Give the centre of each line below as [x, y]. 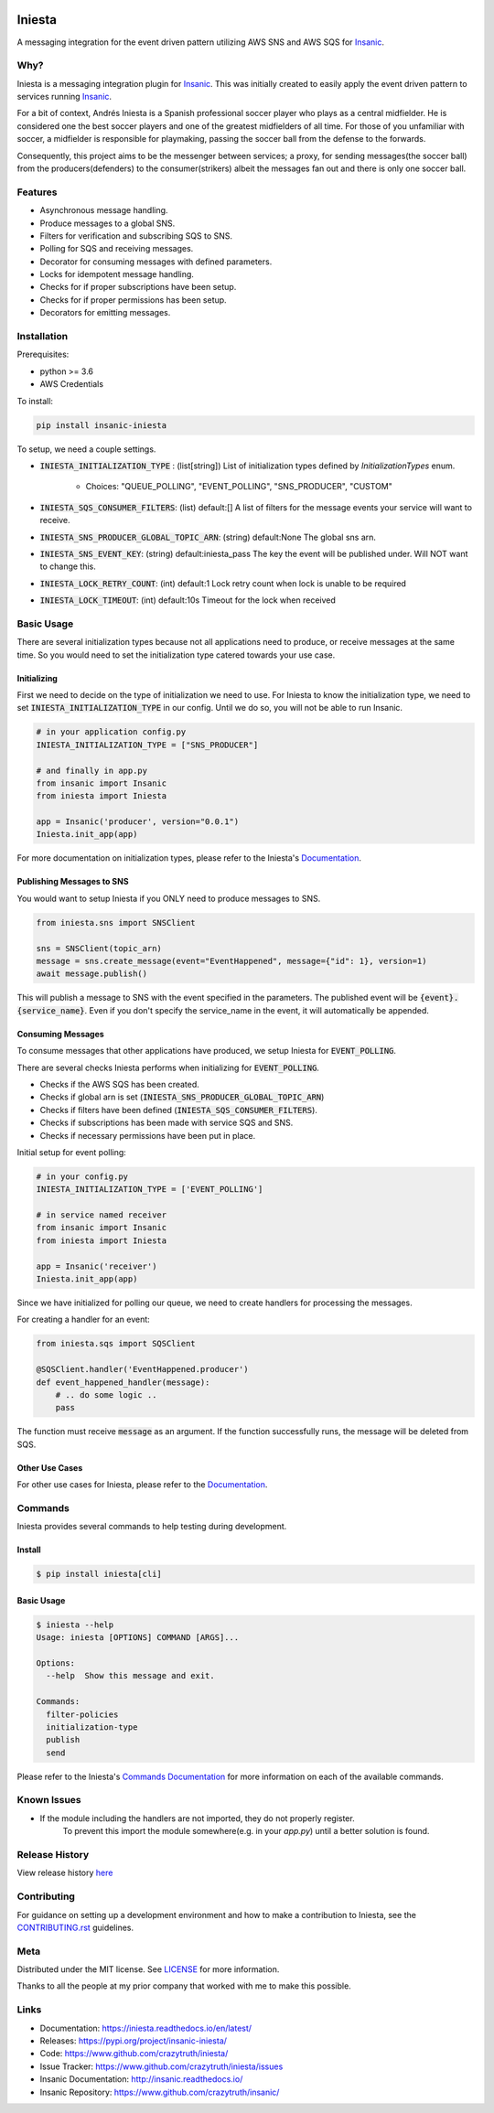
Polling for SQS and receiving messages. [117, 249]
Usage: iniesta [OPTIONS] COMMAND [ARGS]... [138, 1638]
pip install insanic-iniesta [102, 425]
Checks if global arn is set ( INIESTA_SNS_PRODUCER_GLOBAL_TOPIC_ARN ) [182, 1097]
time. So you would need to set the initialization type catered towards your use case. [176, 655]
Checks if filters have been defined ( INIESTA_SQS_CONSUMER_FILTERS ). [178, 1110]
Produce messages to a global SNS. [107, 223]
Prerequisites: [43, 354]
